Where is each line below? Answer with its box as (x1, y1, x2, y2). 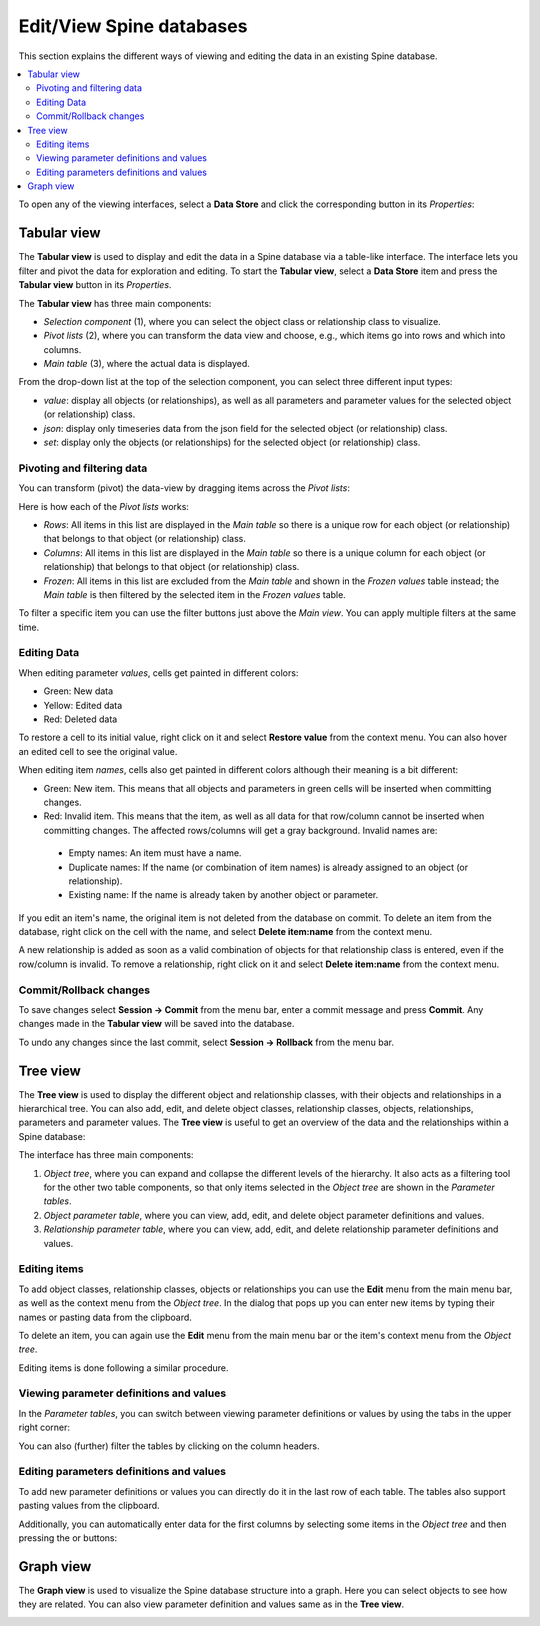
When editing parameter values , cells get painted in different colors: (18, 666, 299, 679)
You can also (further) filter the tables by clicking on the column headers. (18, 1440, 320, 1452)
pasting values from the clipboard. (18, 1500, 160, 1512)
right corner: (18, 1421, 70, 1434)
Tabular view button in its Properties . (18, 279, 172, 291)
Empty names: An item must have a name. (68, 847, 242, 859)
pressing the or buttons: (18, 1531, 118, 1544)
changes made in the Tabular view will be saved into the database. (18, 1018, 295, 1030)
